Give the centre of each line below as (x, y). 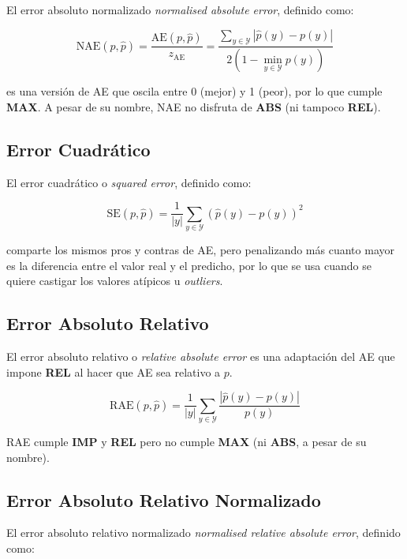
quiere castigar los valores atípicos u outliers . (115, 281)
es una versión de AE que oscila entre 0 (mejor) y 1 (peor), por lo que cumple (194, 91)
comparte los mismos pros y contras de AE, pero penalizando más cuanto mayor (200, 250)
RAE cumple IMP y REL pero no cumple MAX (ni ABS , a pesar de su (187, 441)
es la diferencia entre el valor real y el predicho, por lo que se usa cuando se (189, 265)
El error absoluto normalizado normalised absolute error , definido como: (180, 9)
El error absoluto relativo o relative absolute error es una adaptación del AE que (201, 356)
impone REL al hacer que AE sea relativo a (114, 371)
